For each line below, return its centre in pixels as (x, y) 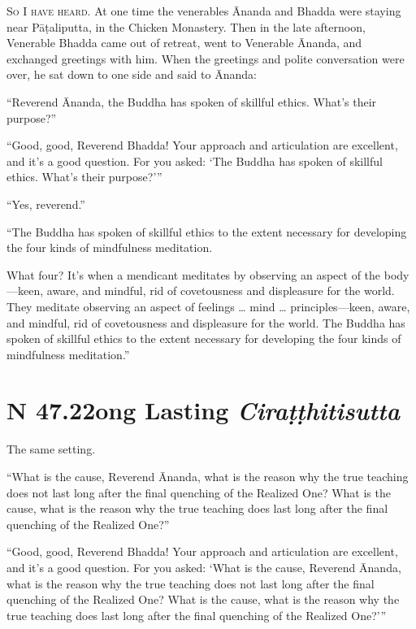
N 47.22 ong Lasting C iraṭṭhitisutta (204, 410)
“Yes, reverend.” (46, 204)
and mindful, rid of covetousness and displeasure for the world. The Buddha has (206, 322)
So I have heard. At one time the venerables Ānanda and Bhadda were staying (204, 11)
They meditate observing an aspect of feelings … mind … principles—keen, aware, (208, 306)
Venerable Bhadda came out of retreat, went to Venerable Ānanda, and (184, 43)
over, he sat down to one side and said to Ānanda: (132, 74)
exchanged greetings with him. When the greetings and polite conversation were (206, 58)
